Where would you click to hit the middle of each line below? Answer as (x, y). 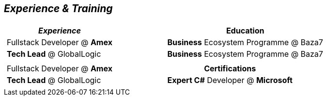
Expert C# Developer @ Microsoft (230, 80)
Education (245, 31)
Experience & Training (58, 8)
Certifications (230, 69)
